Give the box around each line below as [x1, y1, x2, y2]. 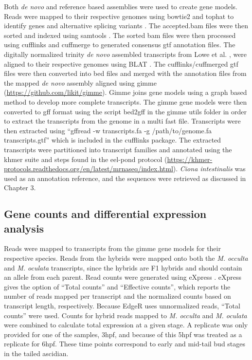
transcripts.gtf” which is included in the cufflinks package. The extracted [4, 135, 221, 145]
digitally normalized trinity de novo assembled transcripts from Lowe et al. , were [4, 49, 247, 59]
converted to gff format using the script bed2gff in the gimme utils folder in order [4, 106, 247, 116]
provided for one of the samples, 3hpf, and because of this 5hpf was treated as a [4, 329, 242, 339]
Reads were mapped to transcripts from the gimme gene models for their [4, 243, 221, 253]
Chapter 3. [4, 182, 36, 193]
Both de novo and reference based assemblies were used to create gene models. [4, 1, 238, 11]
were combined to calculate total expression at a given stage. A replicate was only [4, 320, 248, 330]
